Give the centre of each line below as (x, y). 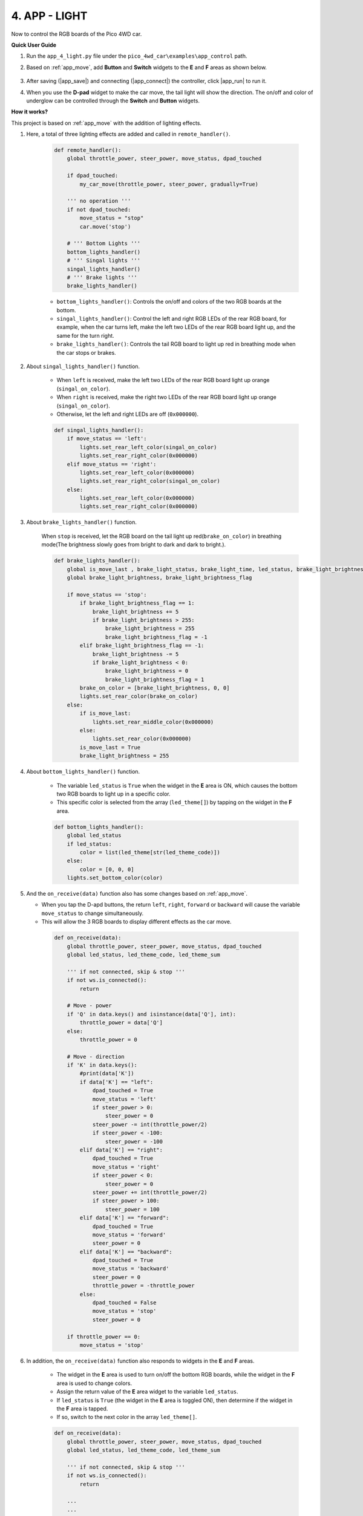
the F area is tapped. (82, 1408)
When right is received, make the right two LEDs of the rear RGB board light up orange (166, 397)
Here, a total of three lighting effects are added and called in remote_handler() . (129, 134)
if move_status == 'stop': (107, 595)
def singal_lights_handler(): (99, 430)
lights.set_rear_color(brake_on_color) (139, 696)
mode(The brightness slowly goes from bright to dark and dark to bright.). (134, 545)
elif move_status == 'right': (112, 464)
